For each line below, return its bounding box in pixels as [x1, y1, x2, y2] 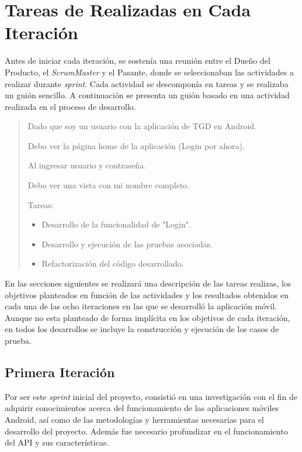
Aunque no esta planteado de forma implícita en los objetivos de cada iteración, [5, 311, 290, 323]
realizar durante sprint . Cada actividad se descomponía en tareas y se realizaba [5, 77, 289, 89]
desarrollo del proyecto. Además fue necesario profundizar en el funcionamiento [5, 425, 288, 437]
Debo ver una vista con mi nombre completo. [27, 179, 190, 191]
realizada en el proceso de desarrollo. [5, 100, 136, 112]
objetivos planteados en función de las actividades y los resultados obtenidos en [5, 288, 289, 301]
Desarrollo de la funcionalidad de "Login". [41, 218, 191, 230]
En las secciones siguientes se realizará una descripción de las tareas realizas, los [5, 277, 291, 289]
